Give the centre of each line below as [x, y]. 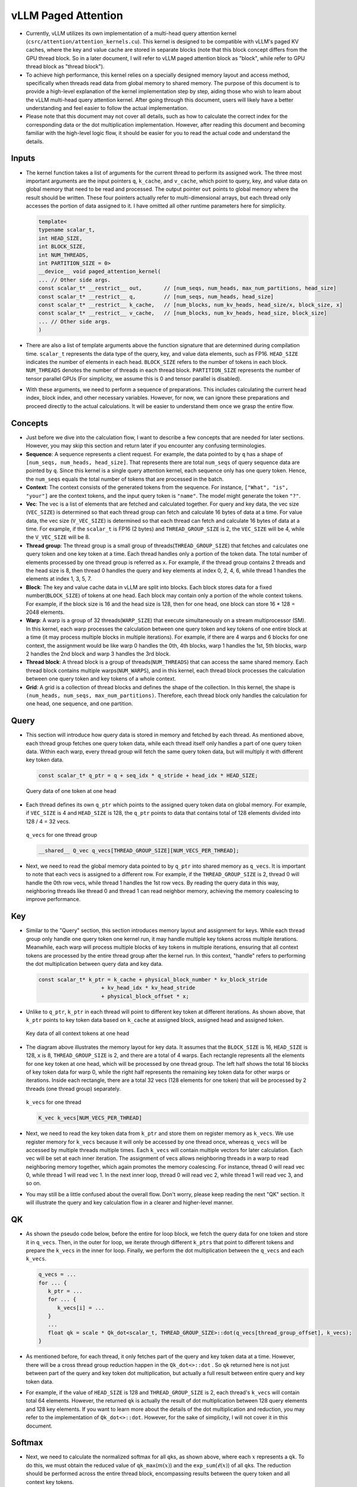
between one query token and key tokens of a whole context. [101, 679]
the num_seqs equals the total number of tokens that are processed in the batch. [125, 479]
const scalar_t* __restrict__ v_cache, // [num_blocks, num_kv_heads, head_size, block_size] [183, 313]
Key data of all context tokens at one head [78, 1033]
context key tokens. [50, 1482]
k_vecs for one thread [54, 1102]
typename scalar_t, [67, 230]
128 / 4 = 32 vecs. [48, 821]
